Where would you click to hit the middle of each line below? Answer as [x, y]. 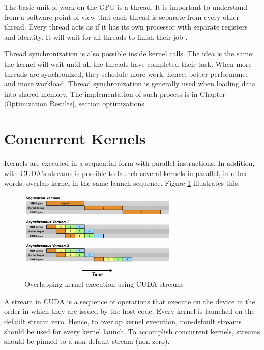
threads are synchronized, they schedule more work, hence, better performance [126, 74]
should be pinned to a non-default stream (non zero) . [87, 341]
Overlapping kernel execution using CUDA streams [104, 284]
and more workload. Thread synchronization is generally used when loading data [130, 84]
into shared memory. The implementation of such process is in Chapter [115, 93]
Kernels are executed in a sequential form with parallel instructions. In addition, [129, 163]
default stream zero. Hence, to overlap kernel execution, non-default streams [123, 321]
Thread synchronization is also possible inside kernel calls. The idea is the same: [129, 54]
